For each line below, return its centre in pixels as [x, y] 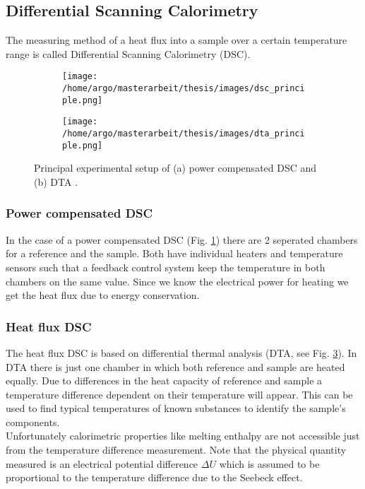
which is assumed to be [269, 463]
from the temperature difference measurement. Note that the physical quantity [176, 450]
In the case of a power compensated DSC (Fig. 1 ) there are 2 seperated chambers [182, 239]
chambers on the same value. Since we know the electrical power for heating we [177, 281]
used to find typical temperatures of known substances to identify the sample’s [176, 408]
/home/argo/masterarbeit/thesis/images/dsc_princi [184, 89]
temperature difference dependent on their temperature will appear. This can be [179, 394]
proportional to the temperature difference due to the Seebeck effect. [154, 477]
